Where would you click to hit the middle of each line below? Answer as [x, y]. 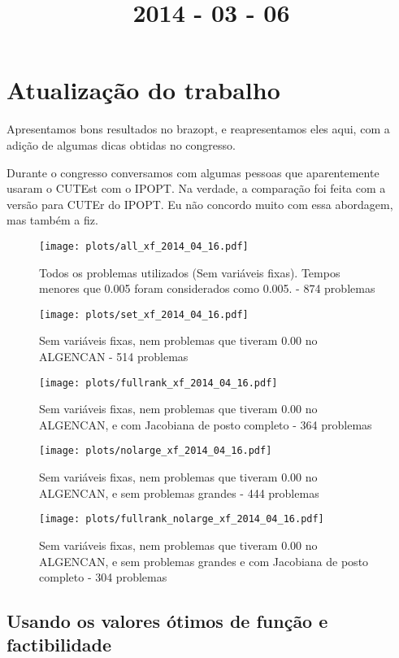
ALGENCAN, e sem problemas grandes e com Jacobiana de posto [204, 561]
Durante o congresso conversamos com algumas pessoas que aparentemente [193, 172]
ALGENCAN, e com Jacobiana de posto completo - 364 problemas [206, 424]
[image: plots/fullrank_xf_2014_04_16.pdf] [158, 383]
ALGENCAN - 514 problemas [114, 356]
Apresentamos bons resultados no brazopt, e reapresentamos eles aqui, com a [198, 129]
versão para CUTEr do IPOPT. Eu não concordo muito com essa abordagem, [200, 204]
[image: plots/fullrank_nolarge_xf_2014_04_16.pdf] [182, 519]
